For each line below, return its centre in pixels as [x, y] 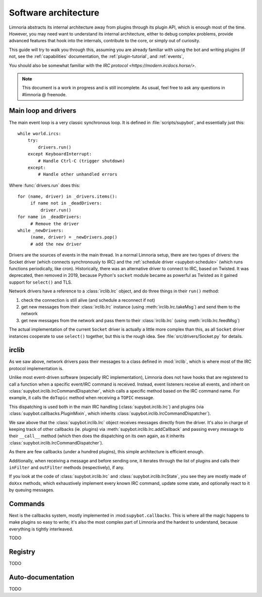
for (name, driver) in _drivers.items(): [67, 196]
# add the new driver [56, 244]
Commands [27, 503]
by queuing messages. [32, 490]
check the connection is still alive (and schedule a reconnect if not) [88, 300]
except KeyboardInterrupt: [60, 154]
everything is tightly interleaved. [41, 529]
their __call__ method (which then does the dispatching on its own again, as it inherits [97, 436]
